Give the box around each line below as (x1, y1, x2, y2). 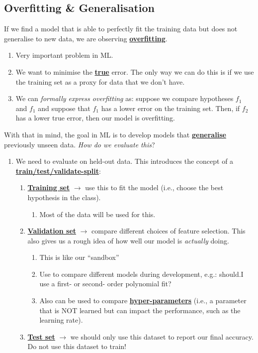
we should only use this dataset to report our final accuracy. (70, 331, 254, 342)
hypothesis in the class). (27, 192, 101, 202)
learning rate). (39, 315, 83, 325)
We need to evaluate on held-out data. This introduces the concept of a (15, 156, 234, 166)
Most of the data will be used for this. (39, 209, 156, 219)
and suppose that (38, 103, 90, 113)
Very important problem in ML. (15, 50, 113, 60)
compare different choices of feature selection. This (91, 226, 246, 236)
